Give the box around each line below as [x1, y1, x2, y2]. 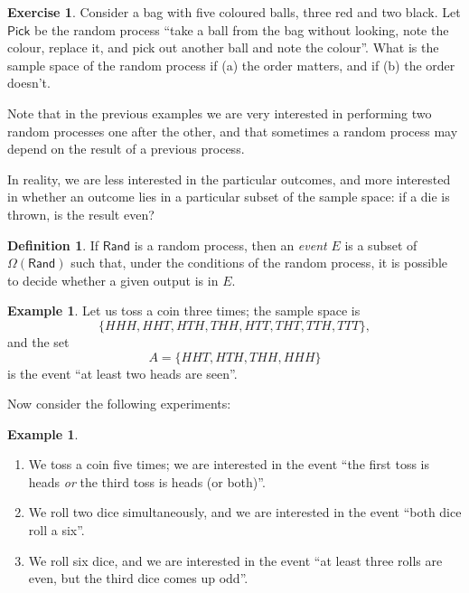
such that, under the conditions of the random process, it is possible [70, 253, 448, 272]
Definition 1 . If [7, 235, 99, 254]
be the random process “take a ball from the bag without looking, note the [34, 20, 449, 39]
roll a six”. [28, 521, 85, 540]
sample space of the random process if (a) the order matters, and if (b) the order [7, 55, 455, 74]
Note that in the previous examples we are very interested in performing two [7, 103, 432, 122]
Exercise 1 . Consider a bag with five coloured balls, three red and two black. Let [7, 3, 461, 21]
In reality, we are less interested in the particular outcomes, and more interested [7, 169, 451, 188]
